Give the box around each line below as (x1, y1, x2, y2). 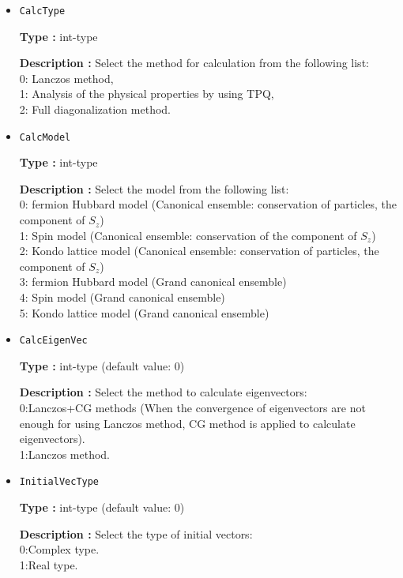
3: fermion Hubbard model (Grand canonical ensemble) (19, 273, 287, 290)
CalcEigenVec (19, 335, 88, 347)
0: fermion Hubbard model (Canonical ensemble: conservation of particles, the (19, 196, 397, 212)
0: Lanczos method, (19, 69, 114, 86)
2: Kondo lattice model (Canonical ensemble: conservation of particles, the (19, 242, 379, 259)
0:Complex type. (19, 541, 100, 557)
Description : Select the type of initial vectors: (19, 525, 253, 542)
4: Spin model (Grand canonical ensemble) (19, 289, 225, 306)
